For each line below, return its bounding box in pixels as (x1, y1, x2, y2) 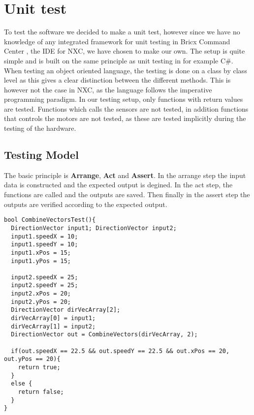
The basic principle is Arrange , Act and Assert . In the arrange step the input (4, 170, 246, 180)
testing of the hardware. (4, 123, 76, 133)
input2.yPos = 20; (11, 298, 71, 305)
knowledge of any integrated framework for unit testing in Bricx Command (4, 36, 230, 46)
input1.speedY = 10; (11, 241, 78, 248)
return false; (18, 388, 64, 396)
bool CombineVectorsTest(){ (4, 216, 96, 224)
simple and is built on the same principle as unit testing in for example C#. (4, 55, 233, 65)
